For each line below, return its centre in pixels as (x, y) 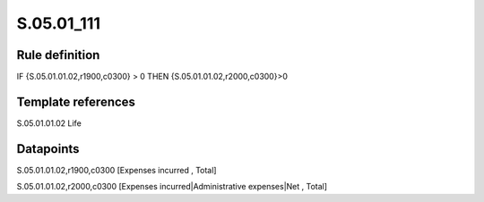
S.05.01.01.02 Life (49, 123)
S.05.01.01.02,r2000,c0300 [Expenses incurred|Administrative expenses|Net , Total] (172, 187)
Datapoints (48, 149)
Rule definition (58, 55)
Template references (76, 101)
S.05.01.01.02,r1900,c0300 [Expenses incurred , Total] (117, 170)
